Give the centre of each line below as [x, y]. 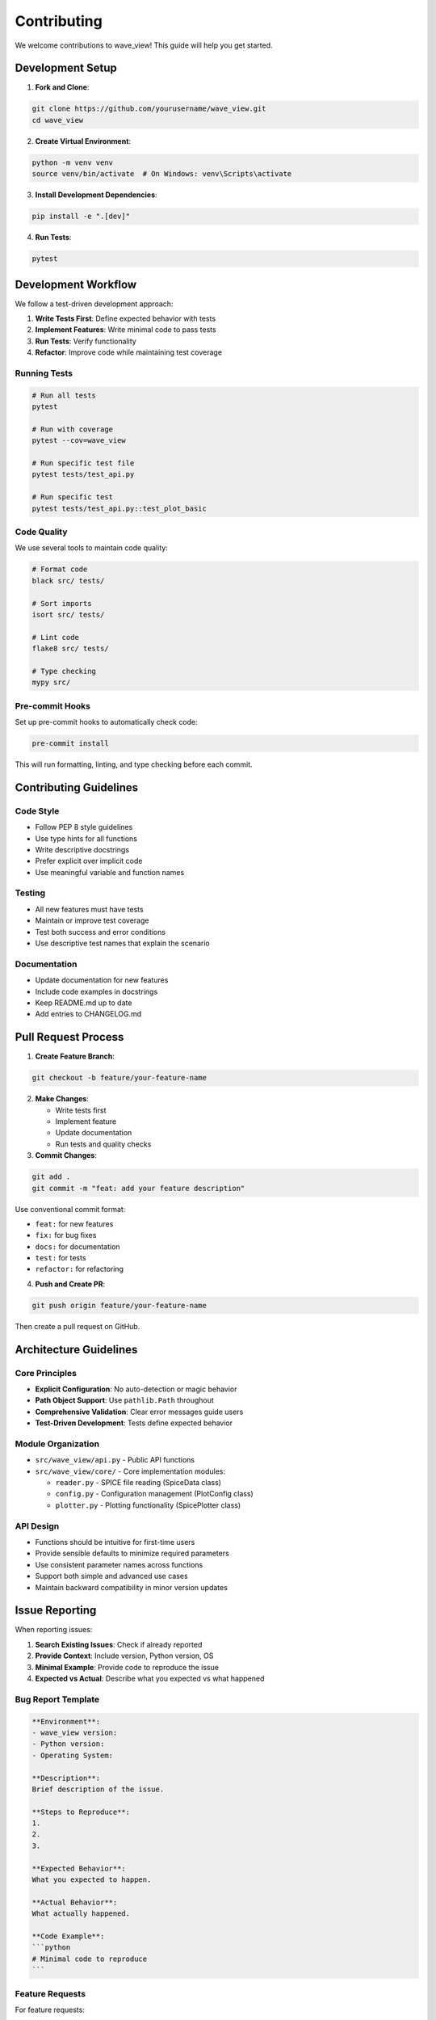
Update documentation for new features [102, 980]
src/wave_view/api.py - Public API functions [115, 1460]
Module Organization [57, 1444]
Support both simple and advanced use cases [112, 1576]
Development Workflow [76, 284]
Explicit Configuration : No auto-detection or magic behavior [136, 1389]
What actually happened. [81, 1914]
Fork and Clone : [62, 87]
